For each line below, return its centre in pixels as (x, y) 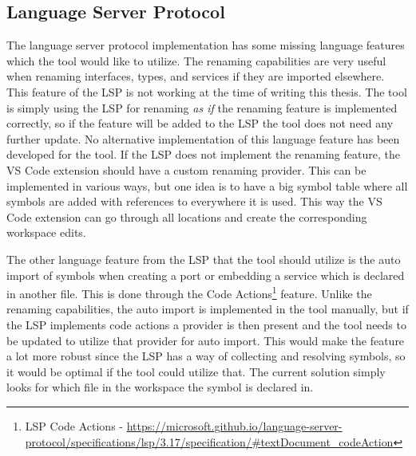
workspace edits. (46, 232)
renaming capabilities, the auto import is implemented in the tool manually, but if (208, 309)
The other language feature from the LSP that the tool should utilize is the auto (204, 259)
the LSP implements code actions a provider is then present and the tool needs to (206, 324)
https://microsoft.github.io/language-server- (234, 425)
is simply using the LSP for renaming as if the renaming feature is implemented (202, 107)
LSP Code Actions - (74, 425)
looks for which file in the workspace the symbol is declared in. (160, 387)
